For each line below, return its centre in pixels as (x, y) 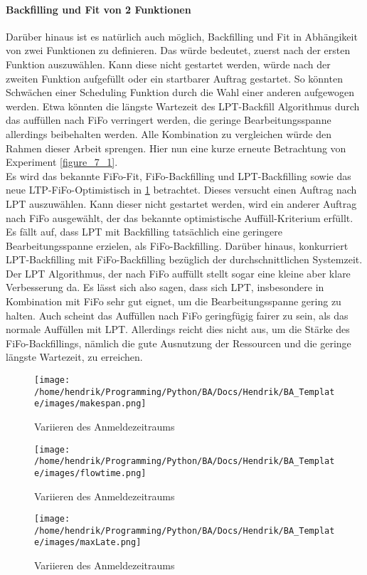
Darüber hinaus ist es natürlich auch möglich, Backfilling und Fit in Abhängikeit (182, 36)
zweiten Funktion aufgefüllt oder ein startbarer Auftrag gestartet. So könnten (174, 78)
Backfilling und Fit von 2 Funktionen (99, 9)
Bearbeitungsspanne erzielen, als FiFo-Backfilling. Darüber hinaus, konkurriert (177, 245)
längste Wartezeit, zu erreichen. (74, 357)
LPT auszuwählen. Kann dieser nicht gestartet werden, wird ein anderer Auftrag (181, 203)
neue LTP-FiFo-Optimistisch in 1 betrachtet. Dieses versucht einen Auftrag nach (181, 190)
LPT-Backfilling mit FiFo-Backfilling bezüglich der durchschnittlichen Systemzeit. (184, 259)
